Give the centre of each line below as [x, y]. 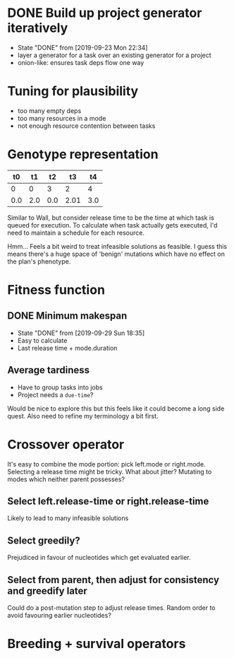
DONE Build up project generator [105, 13]
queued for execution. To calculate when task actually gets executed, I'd [112, 225]
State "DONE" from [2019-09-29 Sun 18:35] [81, 333]
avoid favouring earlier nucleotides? [59, 615]
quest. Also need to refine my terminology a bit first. [83, 416]
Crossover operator [66, 444]
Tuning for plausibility [73, 92]
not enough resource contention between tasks [86, 126]
